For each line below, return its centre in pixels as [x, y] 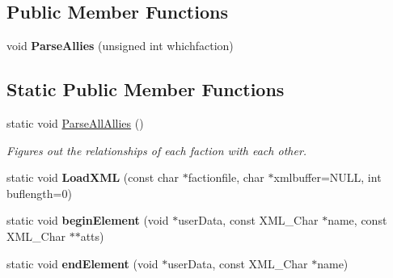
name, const [357, 220]
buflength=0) [39, 193]
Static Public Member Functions [146, 89]
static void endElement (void [82, 263]
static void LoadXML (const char [93, 177]
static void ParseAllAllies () [75, 123]
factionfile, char [226, 177]
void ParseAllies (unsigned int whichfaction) [120, 46]
